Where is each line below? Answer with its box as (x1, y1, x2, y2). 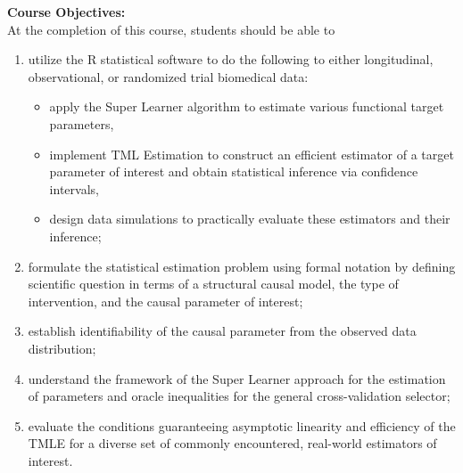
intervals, (49, 179, 99, 198)
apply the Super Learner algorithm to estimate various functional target (49, 97, 444, 116)
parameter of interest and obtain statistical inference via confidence (49, 162, 418, 181)
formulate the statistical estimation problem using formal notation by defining (28, 257, 456, 275)
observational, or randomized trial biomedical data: (28, 67, 309, 86)
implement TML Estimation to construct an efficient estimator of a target (49, 144, 454, 163)
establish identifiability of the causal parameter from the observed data (28, 322, 417, 340)
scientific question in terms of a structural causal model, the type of (28, 274, 399, 293)
